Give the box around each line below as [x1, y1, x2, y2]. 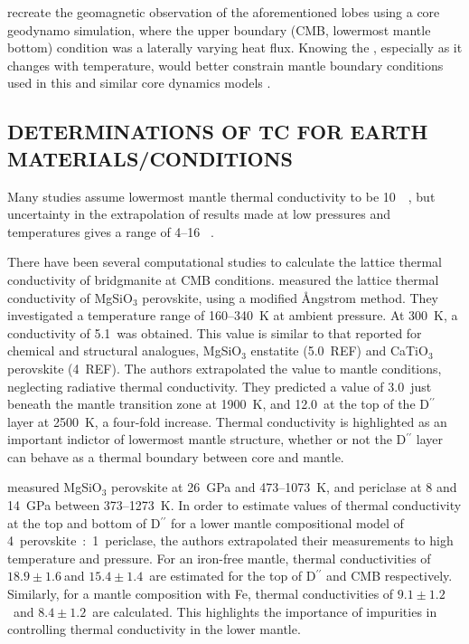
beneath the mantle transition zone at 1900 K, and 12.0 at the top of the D [7, 394, 429, 413]
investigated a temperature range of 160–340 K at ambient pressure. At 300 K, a [7, 306, 458, 325]
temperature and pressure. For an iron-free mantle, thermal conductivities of [7, 548, 431, 567]
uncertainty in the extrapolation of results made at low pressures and [7, 204, 391, 223]
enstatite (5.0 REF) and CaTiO [250, 341, 428, 360]
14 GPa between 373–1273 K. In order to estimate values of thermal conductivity [7, 496, 462, 515]
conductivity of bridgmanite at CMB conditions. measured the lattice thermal [7, 270, 439, 289]
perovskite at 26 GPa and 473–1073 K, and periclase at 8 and [111, 478, 457, 497]
